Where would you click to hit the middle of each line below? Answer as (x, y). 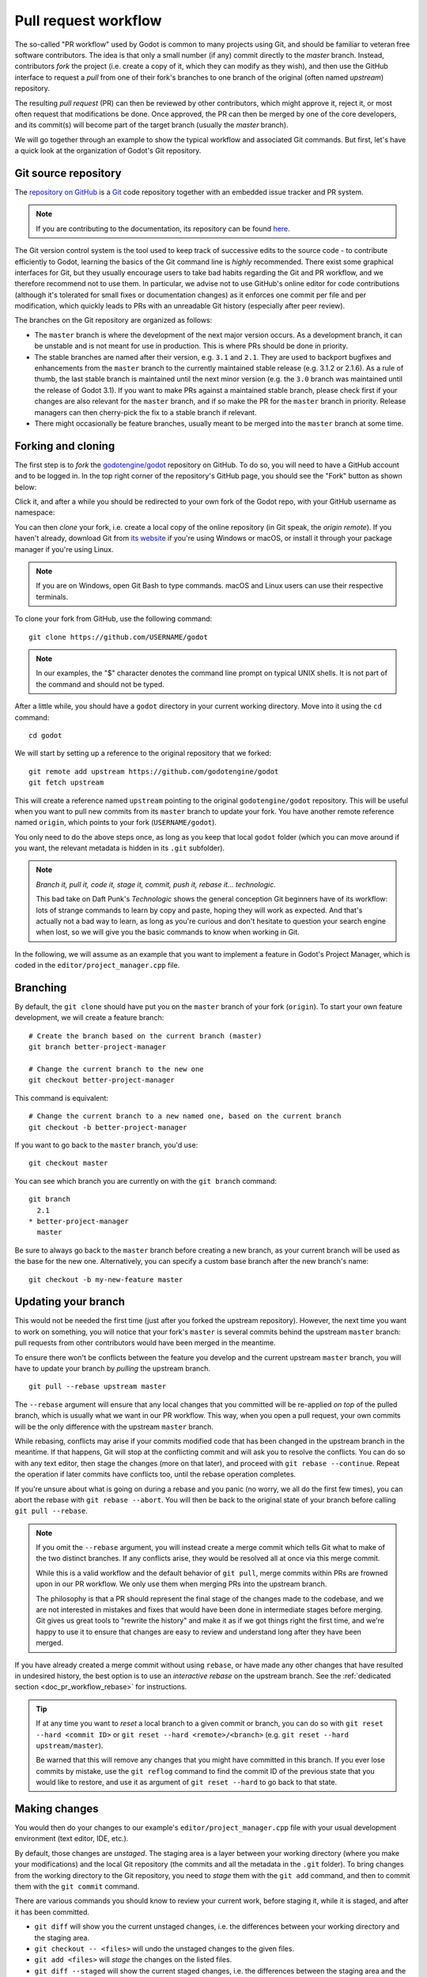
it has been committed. (52, 1912)
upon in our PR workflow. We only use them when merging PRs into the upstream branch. (181, 1584)
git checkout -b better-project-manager (108, 1127)
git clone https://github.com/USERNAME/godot (119, 637)
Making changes (57, 1808)
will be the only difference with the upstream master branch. (114, 1427)
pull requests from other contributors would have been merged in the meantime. (145, 1343)
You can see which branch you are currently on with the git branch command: (145, 1181)
